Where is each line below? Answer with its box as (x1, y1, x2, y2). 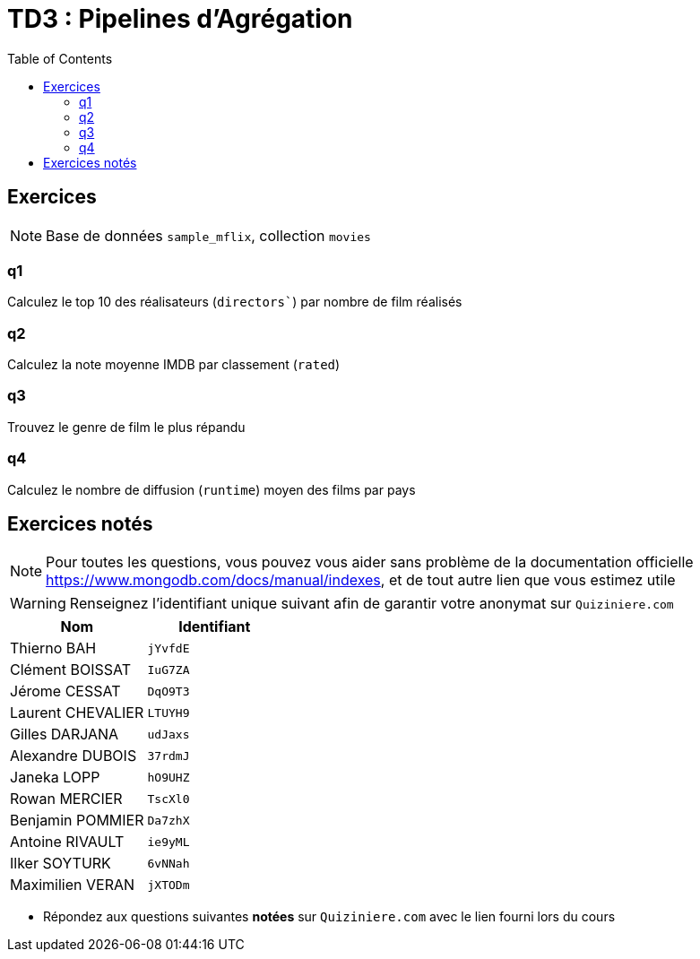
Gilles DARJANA (10, 725, 119, 744)
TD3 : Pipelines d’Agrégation (7, 4, 353, 34)
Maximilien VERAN (10, 876, 135, 894)
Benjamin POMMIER (10, 811, 144, 830)
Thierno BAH (10, 639, 97, 658)
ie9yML (147, 834, 190, 849)
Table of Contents (7, 50, 113, 66)
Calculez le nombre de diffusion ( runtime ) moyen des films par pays (7, 481, 416, 497)
